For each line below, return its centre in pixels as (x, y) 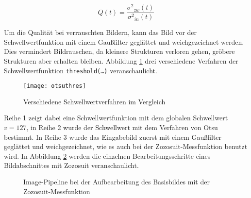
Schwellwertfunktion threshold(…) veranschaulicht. (81, 70)
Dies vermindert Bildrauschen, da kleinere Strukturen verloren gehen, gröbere (119, 51)
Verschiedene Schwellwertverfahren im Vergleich (94, 101)
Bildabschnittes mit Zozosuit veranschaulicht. (71, 165)
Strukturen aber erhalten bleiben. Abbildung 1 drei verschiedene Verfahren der (121, 60)
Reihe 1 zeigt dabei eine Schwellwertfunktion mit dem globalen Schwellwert (116, 118)
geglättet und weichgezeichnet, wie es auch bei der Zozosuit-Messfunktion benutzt (126, 146)
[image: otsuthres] (55, 86)
